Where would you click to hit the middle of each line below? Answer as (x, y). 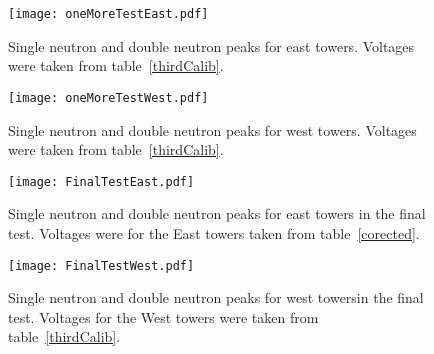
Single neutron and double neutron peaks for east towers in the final (217, 213)
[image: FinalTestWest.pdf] (101, 265)
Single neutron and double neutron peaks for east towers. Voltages (211, 45)
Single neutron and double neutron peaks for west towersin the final (216, 297)
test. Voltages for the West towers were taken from (163, 316)
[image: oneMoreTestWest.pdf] (108, 97)
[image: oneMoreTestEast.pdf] (108, 14)
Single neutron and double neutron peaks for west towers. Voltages (212, 129)
